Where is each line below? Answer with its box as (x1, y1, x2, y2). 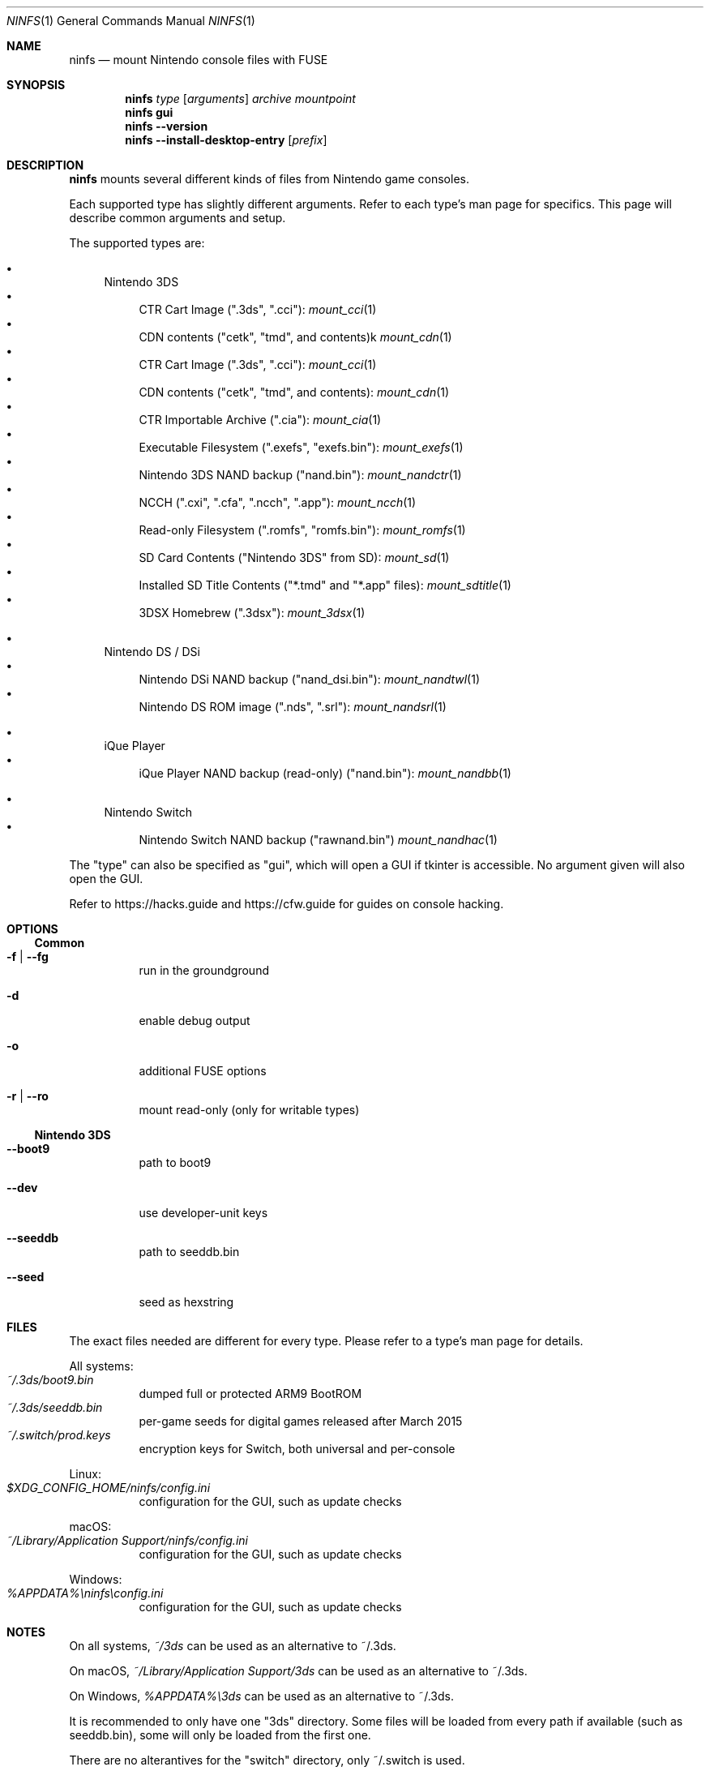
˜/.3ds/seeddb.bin (6, 1400, 103, 1414)
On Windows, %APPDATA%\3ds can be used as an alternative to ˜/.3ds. (69, 1689, 454, 1703)
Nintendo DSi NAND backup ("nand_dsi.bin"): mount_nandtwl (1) (139, 672, 481, 686)
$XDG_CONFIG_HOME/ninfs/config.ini (6, 1481, 211, 1494)
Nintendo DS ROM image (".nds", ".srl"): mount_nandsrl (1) (139, 700, 447, 714)
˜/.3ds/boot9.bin (6, 1373, 94, 1387)
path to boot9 (139, 1156, 212, 1169)
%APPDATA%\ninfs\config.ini (6, 1586, 164, 1600)
